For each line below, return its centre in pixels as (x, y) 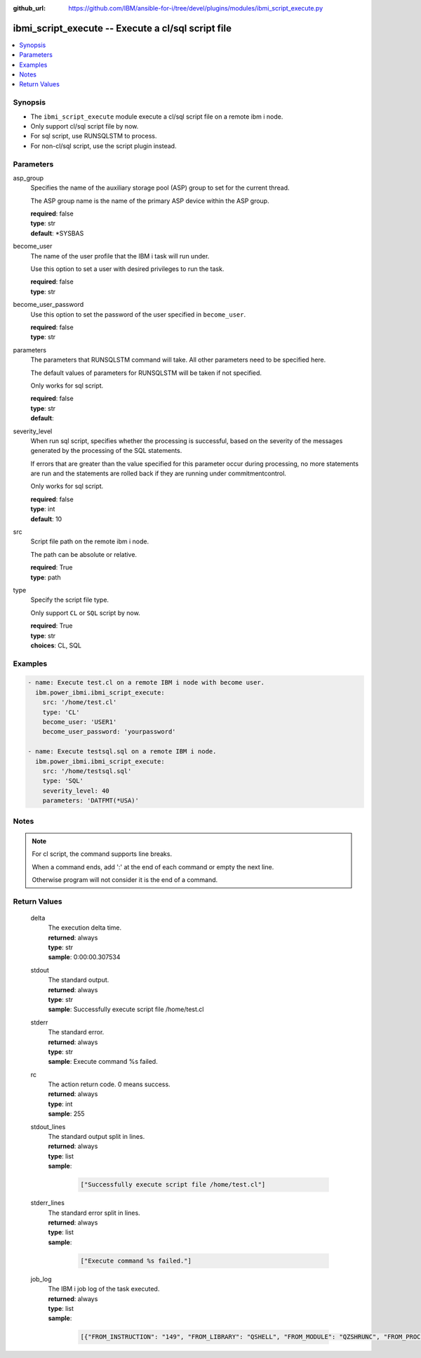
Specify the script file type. (69, 600)
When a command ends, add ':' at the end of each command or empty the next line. (153, 866)
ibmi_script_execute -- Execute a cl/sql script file (122, 28)
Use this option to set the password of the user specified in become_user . (138, 314)
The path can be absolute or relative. (83, 554)
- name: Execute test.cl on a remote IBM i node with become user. (146, 683)
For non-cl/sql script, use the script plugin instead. (103, 146)
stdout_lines (48, 1126)
